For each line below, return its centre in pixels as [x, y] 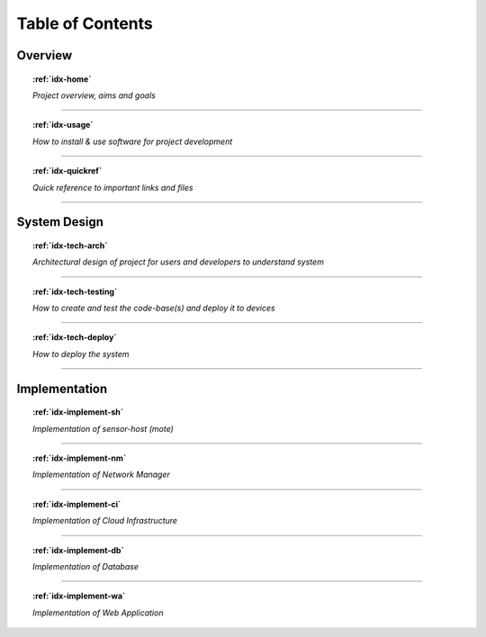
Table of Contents [85, 23]
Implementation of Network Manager [102, 475]
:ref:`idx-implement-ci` [77, 504]
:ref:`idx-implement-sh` [78, 412]
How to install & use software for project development [133, 141]
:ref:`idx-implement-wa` [79, 596]
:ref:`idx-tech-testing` [75, 292]
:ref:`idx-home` [62, 79]
